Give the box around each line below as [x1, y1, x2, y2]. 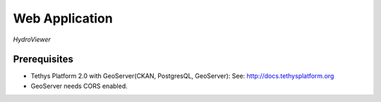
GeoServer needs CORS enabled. [30, 82, 128, 90]
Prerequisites [13, 53, 73, 65]
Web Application [13, 11, 113, 26]
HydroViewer [13, 35, 51, 44]
